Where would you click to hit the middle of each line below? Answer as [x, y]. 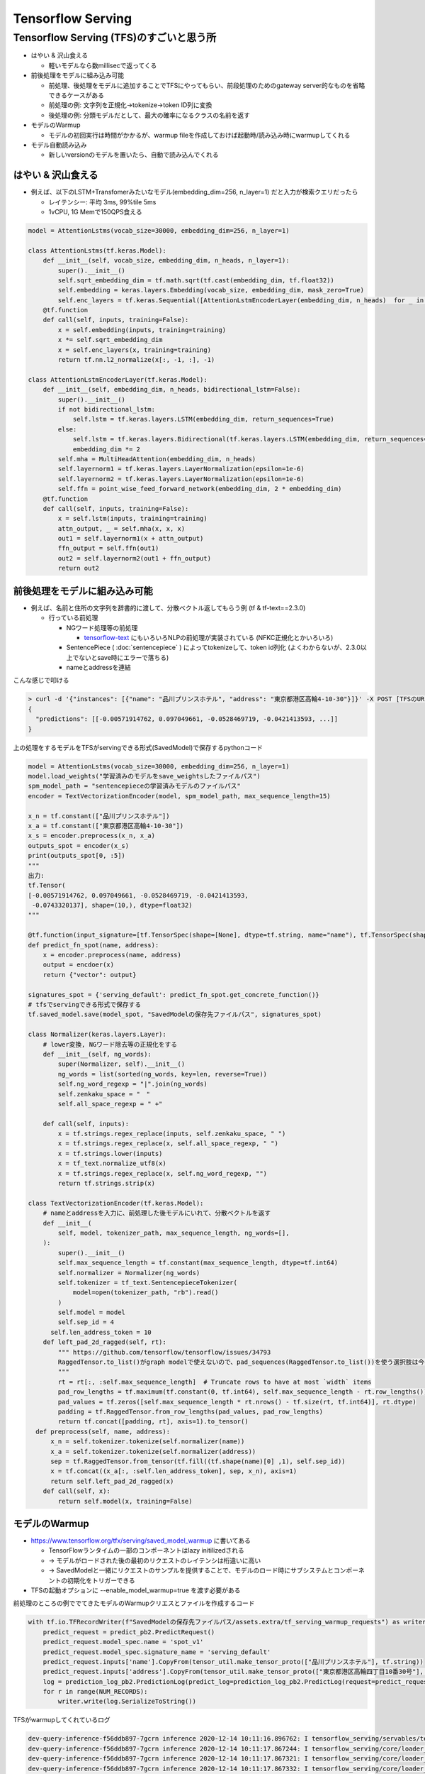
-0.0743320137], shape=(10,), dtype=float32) [112, 905]
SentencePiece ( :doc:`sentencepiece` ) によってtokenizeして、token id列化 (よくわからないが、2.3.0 [214, 648]
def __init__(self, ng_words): [97, 1054]
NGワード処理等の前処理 [102, 627]
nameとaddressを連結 [98, 668]
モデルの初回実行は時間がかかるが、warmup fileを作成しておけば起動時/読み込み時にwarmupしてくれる [199, 135]
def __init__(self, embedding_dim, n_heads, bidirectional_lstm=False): [172, 390]
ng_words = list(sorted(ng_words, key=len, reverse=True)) [163, 1074]
